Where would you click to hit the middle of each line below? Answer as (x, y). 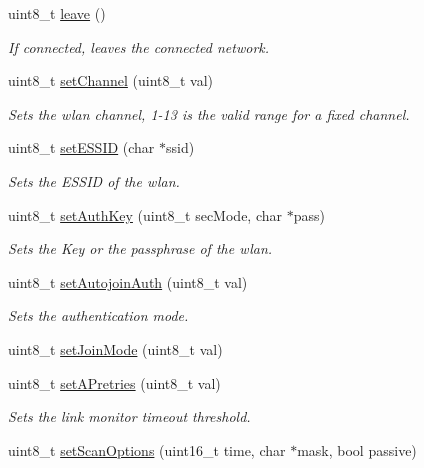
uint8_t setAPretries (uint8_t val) (114, 382)
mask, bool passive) (357, 449)
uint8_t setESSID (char (81, 147)
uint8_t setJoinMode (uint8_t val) (115, 348)
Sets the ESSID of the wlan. (94, 180)
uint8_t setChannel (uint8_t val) (111, 80)
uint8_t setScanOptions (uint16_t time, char (147, 449)
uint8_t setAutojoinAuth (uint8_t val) (128, 281)
